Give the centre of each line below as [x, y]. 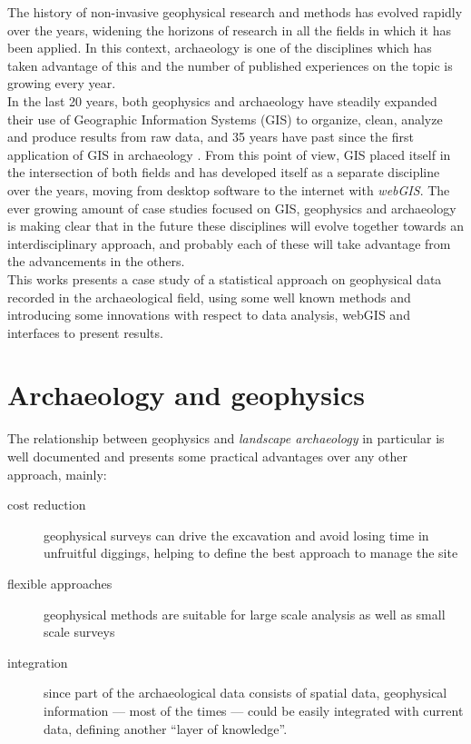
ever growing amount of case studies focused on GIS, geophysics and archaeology [232, 208]
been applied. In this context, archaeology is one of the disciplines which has [220, 48]
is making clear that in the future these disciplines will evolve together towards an [235, 226]
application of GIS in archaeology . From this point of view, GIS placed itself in [229, 154]
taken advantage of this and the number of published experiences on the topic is [230, 65]
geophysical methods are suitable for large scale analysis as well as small [245, 614]
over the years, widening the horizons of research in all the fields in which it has [230, 30]
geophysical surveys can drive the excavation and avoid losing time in [236, 535]
